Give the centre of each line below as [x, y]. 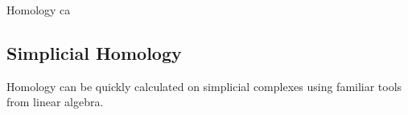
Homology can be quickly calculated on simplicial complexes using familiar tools [204, 86]
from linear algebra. [55, 102]
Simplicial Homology [94, 52]
